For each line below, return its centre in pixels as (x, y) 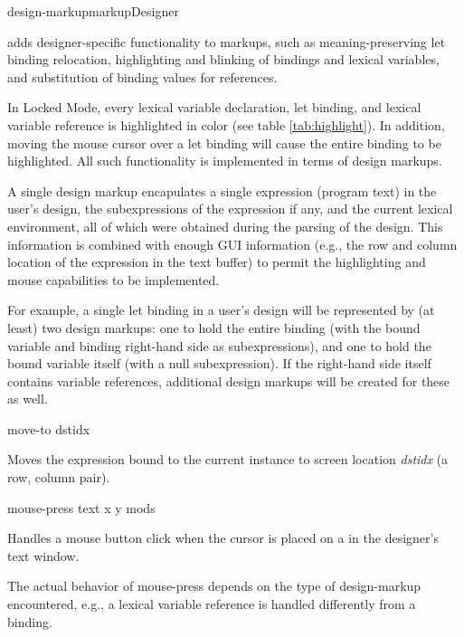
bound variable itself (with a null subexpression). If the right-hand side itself (219, 363)
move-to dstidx (49, 428)
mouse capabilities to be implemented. (114, 279)
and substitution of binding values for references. (142, 76)
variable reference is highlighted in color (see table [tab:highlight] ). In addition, (226, 124)
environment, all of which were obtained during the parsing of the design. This (225, 226)
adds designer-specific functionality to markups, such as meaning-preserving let (227, 41)
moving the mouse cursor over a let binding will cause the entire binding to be (224, 143)
